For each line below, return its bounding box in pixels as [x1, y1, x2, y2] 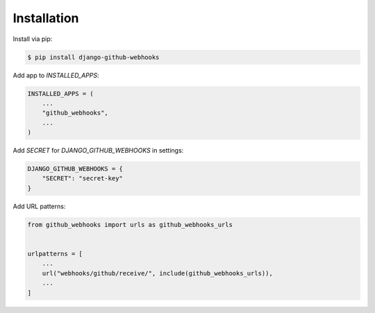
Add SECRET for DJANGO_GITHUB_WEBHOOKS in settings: [12, 146, 184, 155]
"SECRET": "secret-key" [42, 174, 123, 183]
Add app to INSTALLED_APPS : [12, 71, 99, 79]
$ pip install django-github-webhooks [27, 53, 160, 61]
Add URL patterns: [12, 202, 66, 210]
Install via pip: [12, 35, 53, 43]
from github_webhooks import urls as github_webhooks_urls [27, 221, 233, 228]
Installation [12, 10, 79, 26]
